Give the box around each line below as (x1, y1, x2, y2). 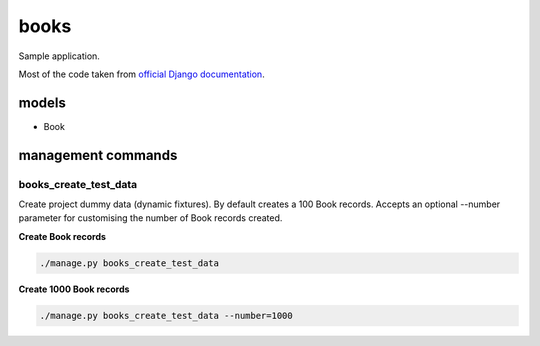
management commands (18, 146, 178, 164)
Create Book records (18, 230, 107, 242)
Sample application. (18, 50, 100, 62)
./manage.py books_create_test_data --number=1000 (39, 310, 294, 321)
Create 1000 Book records (18, 283, 130, 295)
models (18, 94, 67, 111)
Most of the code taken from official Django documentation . (18, 68, 265, 80)
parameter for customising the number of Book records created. (18, 212, 283, 224)
